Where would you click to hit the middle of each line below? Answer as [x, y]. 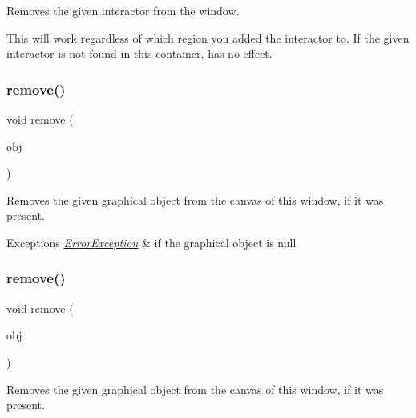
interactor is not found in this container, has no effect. [139, 53]
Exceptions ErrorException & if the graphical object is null [151, 242]
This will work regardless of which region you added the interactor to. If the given [208, 37]
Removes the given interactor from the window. [123, 10]
